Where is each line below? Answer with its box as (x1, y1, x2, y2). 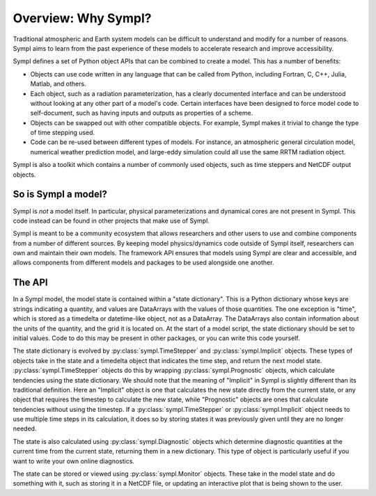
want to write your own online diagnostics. (13, 456, 135, 465)
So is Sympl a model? (13, 189, 107, 200)
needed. (13, 424, 37, 433)
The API (13, 277, 48, 289)
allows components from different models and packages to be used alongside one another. (13, 258, 274, 267)
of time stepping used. (30, 129, 95, 137)
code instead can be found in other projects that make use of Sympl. (13, 216, 210, 225)
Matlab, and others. (30, 80, 86, 88)
